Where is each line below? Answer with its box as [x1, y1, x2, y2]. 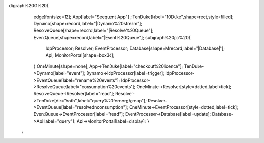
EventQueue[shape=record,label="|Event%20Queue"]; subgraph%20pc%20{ [33, 34, 191, 40]
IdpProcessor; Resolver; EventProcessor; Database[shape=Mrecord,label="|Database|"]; [45, 45, 225, 51]
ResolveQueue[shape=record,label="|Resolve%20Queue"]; [33, 27, 154, 34]
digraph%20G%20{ [9, 3, 49, 8]
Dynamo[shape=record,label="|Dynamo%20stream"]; [33, 20, 143, 26]
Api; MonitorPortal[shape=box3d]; [45, 52, 115, 58]
